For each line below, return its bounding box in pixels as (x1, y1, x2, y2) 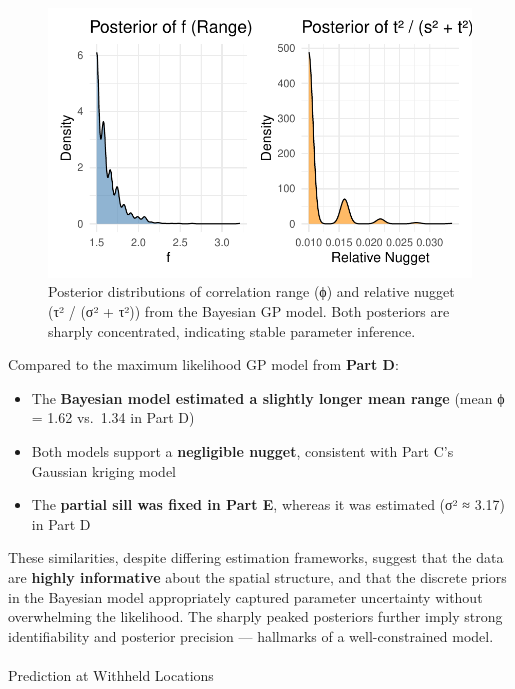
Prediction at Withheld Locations (8, 664, 214, 685)
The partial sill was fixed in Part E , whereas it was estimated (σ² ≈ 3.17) (31, 494, 505, 515)
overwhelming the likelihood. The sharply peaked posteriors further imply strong (8, 606, 503, 627)
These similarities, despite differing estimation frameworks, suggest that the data (8, 547, 504, 568)
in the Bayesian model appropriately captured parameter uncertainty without (8, 586, 483, 607)
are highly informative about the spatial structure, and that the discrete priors (8, 566, 507, 587)
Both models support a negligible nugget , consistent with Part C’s (31, 440, 454, 461)
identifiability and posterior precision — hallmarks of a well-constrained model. (8, 625, 494, 646)
